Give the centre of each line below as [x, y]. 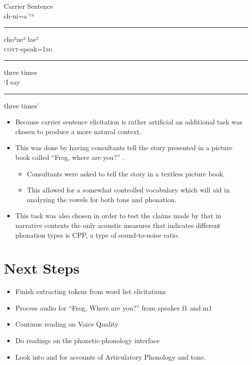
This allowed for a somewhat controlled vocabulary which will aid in [128, 190]
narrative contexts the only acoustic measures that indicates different [118, 225]
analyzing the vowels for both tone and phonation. [102, 199]
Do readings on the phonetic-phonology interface [87, 340]
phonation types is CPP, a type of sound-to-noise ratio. [97, 235]
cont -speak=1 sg [28, 48]
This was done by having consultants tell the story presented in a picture [124, 148]
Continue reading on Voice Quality [67, 324]
